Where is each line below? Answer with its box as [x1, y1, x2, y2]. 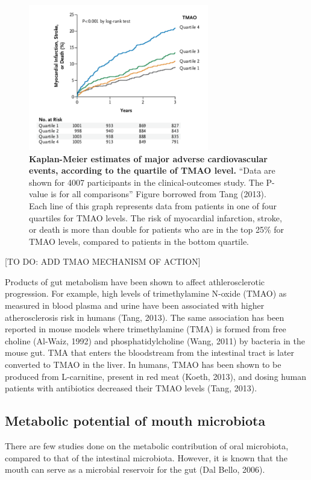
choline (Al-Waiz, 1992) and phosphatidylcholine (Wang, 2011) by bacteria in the [5, 334, 305, 347]
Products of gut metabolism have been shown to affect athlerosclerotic [5, 275, 265, 288]
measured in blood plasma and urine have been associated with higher [5, 299, 265, 312]
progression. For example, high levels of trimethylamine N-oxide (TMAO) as [5, 287, 287, 300]
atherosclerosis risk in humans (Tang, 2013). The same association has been [5, 311, 284, 323]
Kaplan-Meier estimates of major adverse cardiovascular [29, 152, 268, 165]
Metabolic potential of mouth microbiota [5, 411, 266, 430]
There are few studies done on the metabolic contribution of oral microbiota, [5, 440, 289, 452]
